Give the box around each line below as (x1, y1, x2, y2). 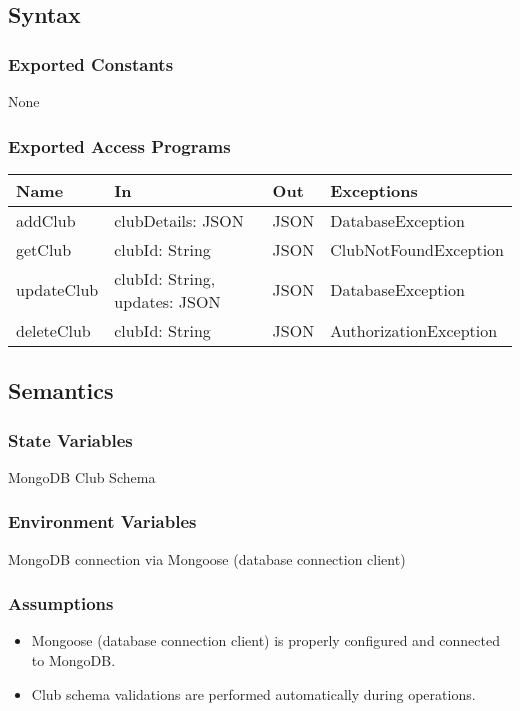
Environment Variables (8, 509, 197, 534)
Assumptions (8, 591, 114, 616)
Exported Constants (8, 51, 174, 76)
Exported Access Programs (8, 133, 231, 158)
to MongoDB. (31, 650, 116, 671)
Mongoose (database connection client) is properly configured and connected (31, 630, 500, 651)
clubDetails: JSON (114, 208, 244, 232)
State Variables (8, 427, 133, 452)
